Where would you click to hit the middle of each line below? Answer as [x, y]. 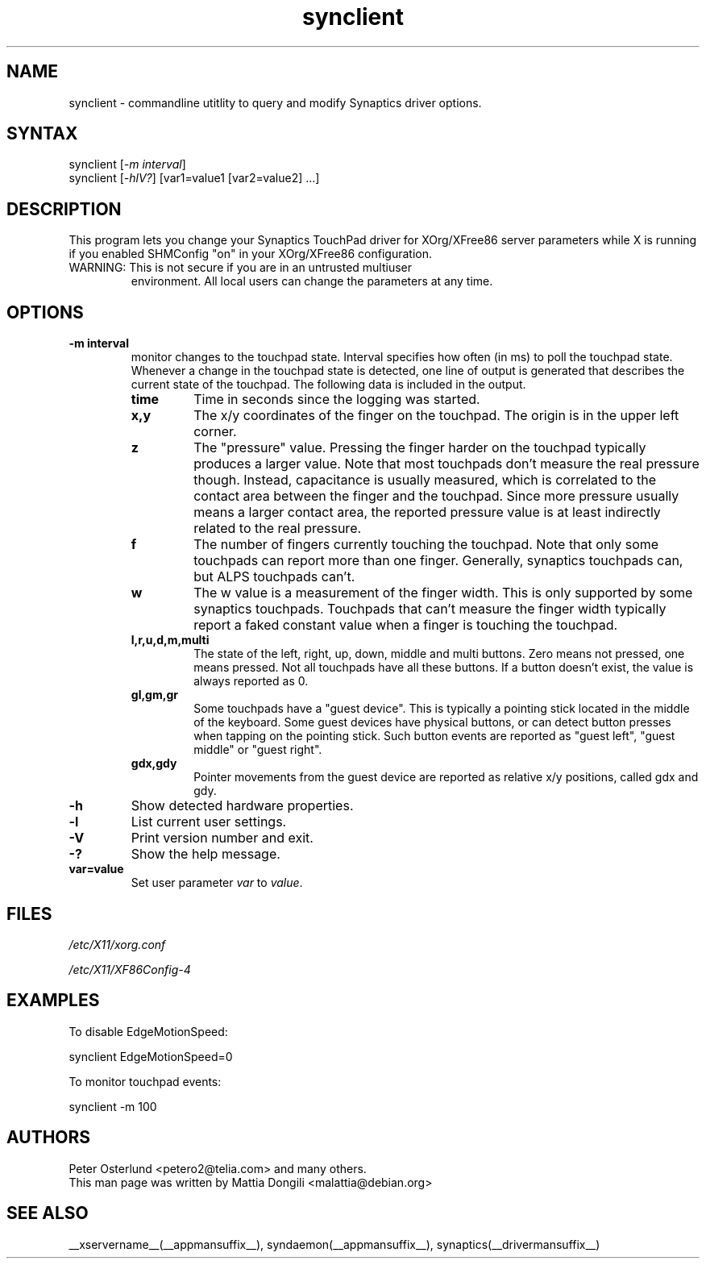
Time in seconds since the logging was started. [337, 399]
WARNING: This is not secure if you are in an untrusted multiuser [241, 268]
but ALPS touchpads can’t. [274, 577]
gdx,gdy [154, 764]
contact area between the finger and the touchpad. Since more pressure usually [436, 496]
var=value [96, 869]
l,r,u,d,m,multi [170, 640]
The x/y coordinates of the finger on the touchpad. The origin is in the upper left [436, 416]
